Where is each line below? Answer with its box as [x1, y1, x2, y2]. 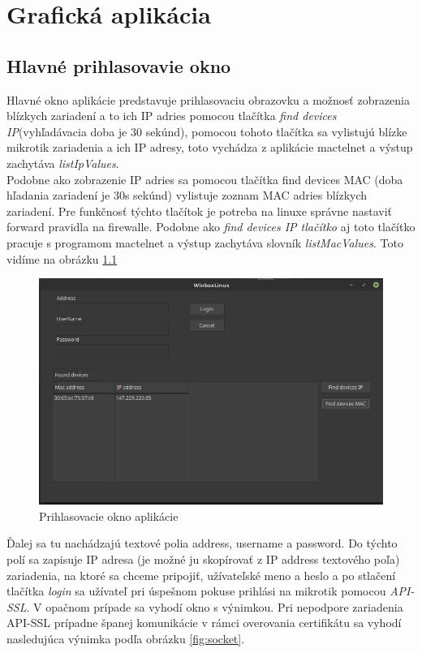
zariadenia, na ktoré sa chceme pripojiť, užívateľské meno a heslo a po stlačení [6, 566, 396, 583]
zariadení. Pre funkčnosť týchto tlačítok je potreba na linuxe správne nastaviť [6, 202, 393, 219]
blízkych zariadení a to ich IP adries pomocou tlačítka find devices [6, 107, 337, 124]
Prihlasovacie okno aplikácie [39, 507, 179, 524]
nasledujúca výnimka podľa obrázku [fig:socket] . [6, 629, 245, 647]
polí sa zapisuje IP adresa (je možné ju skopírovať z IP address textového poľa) [6, 550, 400, 567]
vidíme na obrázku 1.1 [6, 250, 118, 267]
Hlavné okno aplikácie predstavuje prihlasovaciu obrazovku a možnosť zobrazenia [6, 91, 411, 108]
